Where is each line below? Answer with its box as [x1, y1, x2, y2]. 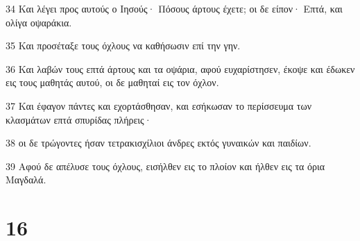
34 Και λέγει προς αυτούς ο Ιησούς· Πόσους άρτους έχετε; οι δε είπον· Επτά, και [6, 1, 343, 15]
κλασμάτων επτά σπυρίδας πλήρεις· [6, 112, 152, 126]
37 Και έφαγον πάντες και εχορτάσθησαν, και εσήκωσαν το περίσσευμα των [6, 98, 312, 113]
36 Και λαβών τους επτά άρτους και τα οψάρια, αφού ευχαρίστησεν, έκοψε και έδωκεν [6, 61, 355, 76]
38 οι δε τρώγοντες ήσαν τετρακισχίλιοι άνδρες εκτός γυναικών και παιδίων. [6, 135, 311, 150]
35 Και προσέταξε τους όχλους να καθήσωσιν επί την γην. [6, 38, 241, 53]
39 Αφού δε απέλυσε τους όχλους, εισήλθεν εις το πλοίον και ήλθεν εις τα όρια [6, 158, 325, 173]
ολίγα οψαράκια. [6, 15, 72, 29]
